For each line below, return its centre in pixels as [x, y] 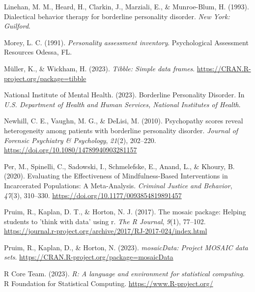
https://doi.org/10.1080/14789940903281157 [71, 150]
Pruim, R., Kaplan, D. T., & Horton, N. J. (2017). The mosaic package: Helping [125, 212]
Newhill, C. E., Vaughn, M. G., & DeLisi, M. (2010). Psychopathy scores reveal [124, 121]
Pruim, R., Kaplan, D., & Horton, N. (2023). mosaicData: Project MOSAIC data [126, 247]
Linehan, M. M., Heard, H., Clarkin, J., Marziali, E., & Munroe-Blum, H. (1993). [127, 6]
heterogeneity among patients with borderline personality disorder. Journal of [121, 130]
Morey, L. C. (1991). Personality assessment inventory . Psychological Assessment [126, 42]
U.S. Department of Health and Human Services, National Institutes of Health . [122, 104]
